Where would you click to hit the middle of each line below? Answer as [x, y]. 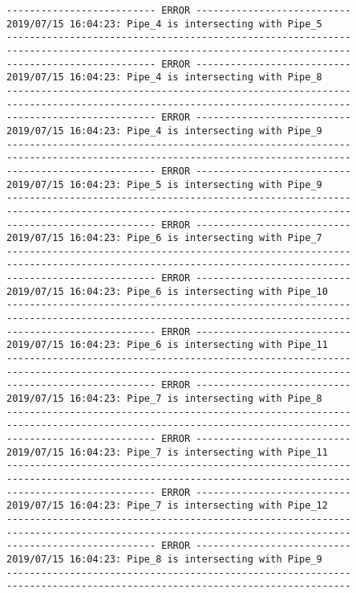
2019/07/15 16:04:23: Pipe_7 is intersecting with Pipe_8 [164, 399]
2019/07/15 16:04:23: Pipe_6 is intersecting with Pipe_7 [164, 238]
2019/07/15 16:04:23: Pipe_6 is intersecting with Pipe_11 [167, 345]
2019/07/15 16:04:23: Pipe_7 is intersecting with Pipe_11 [167, 452]
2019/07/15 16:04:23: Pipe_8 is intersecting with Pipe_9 [164, 559]
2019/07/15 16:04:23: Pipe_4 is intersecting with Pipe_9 [164, 131]
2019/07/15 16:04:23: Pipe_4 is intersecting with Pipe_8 [164, 78]
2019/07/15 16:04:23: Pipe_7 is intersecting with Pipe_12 [167, 506]
